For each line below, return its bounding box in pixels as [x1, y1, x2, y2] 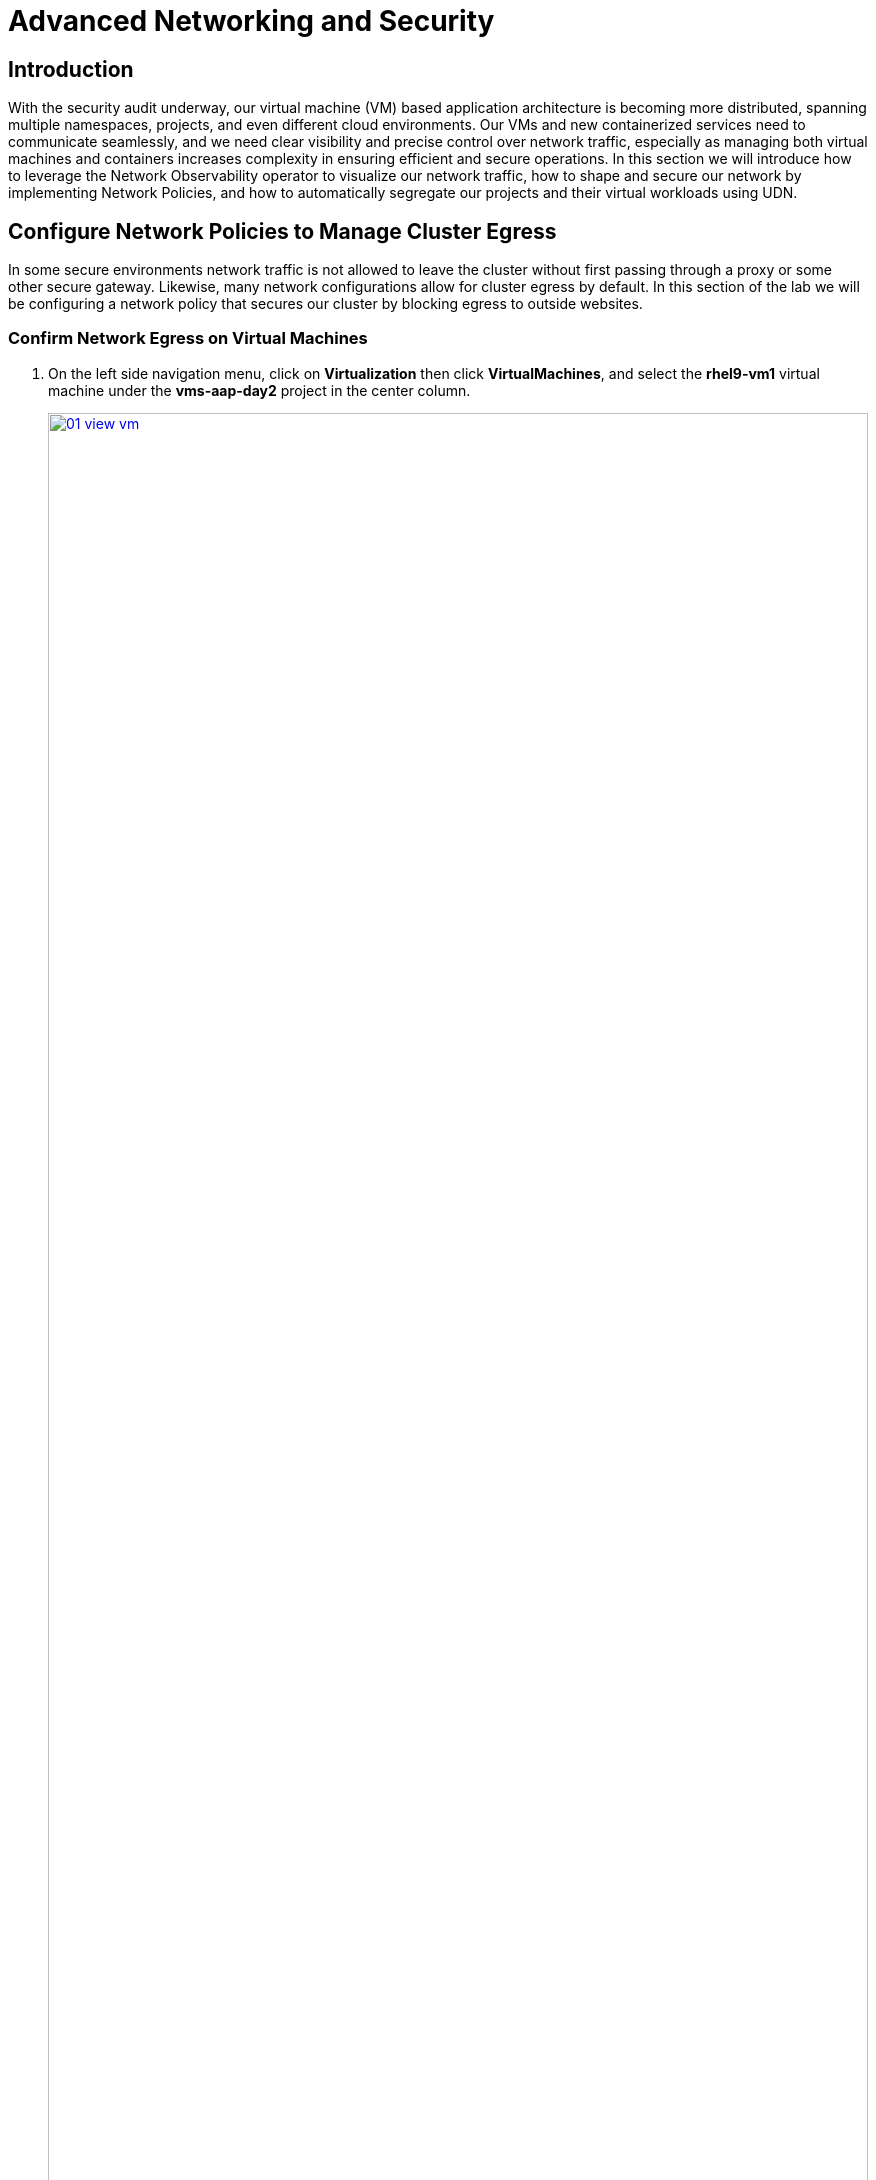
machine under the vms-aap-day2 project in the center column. [48, 381, 471, 399]
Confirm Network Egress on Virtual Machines [8, 328, 368, 349]
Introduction [8, 56, 134, 82]
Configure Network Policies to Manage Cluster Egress [8, 218, 557, 244]
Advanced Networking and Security [8, 4, 495, 38]
